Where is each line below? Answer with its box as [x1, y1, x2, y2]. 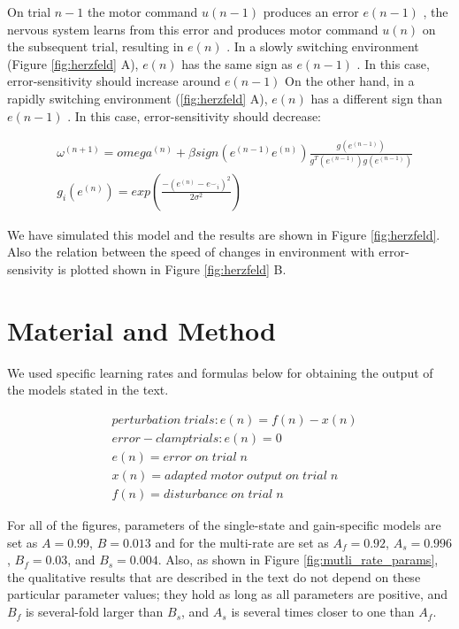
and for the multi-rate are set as [155, 533, 329, 551]
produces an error [263, 3, 359, 20]
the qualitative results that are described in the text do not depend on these [7, 567, 421, 586]
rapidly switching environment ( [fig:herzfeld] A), [7, 88, 268, 107]
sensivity [7, 260, 54, 279]
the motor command [87, 3, 198, 20]
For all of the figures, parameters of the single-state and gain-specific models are [7, 516, 441, 534]
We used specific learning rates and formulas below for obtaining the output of [7, 363, 433, 381]
